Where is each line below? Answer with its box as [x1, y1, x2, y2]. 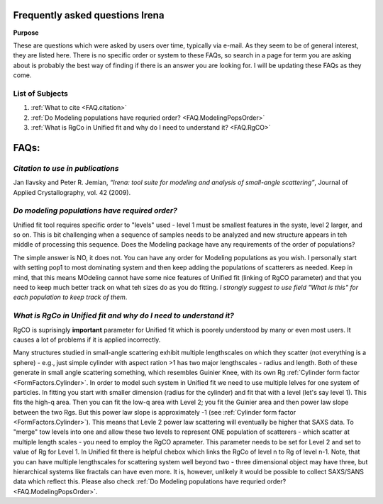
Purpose [13, 28, 39, 37]
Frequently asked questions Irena [13, 9, 165, 21]
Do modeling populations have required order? [13, 206, 177, 215]
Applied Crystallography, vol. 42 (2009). [13, 188, 131, 196]
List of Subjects [13, 89, 69, 99]
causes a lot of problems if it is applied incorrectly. [13, 335, 161, 344]
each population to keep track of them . [13, 293, 128, 301]
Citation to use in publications [13, 163, 119, 173]
